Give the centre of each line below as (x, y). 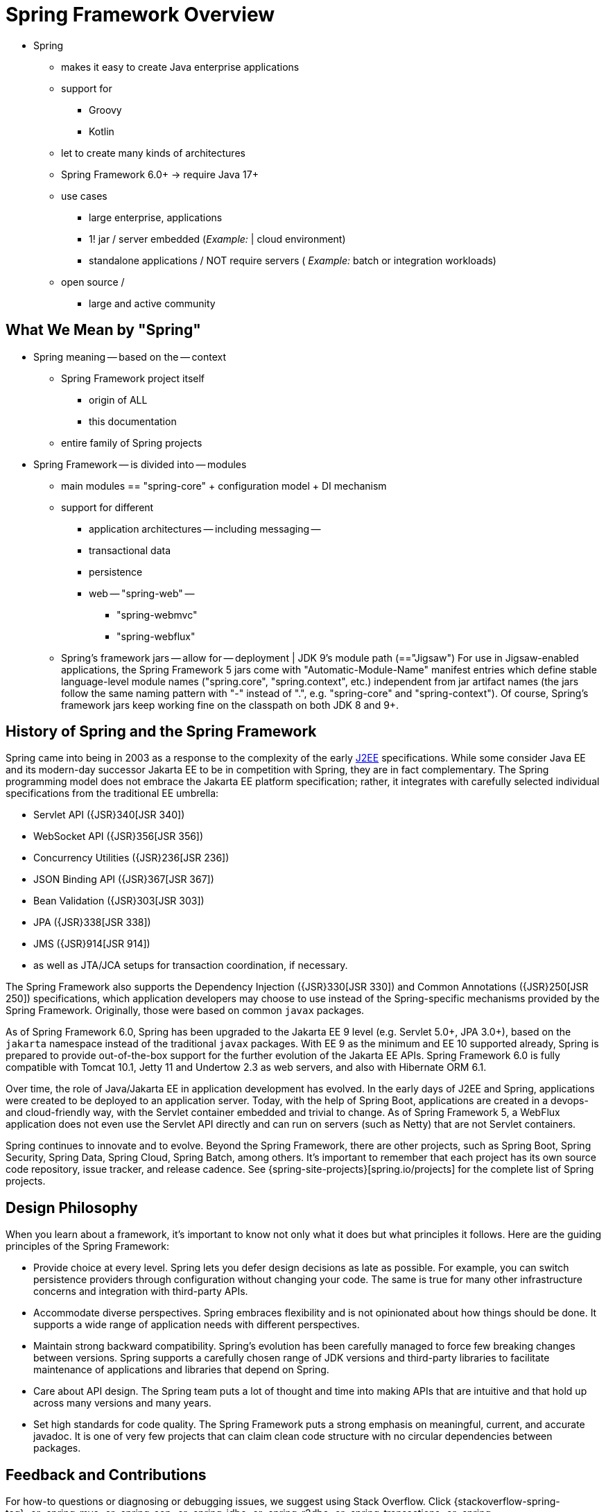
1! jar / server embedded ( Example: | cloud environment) (217, 239)
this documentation (133, 421)
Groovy (105, 110)
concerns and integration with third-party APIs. (141, 1291)
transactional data (130, 550)
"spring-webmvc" (157, 615)
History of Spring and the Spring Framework (161, 732)
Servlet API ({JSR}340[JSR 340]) (109, 815)
